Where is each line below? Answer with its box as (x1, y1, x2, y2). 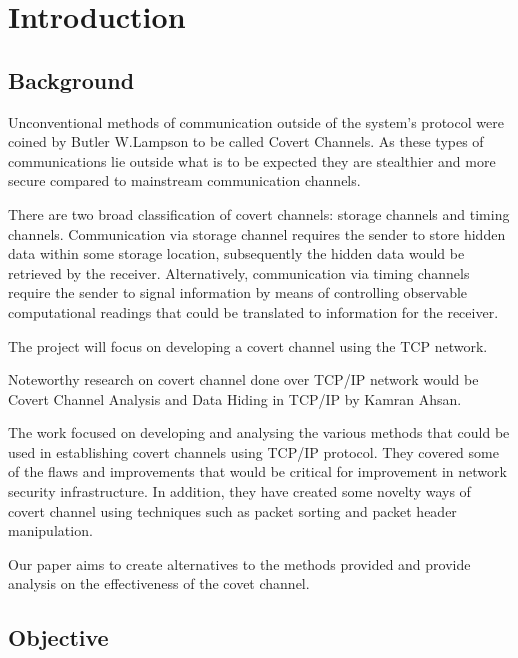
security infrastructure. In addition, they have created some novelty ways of (8, 481, 471, 502)
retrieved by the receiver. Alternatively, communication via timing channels (8, 262, 470, 283)
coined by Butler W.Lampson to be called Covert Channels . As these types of (8, 131, 484, 152)
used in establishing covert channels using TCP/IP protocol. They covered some (8, 441, 499, 462)
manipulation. (8, 520, 93, 541)
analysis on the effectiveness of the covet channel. (8, 573, 310, 594)
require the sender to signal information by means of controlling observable (8, 282, 468, 303)
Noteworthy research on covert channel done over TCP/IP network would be (8, 369, 479, 390)
